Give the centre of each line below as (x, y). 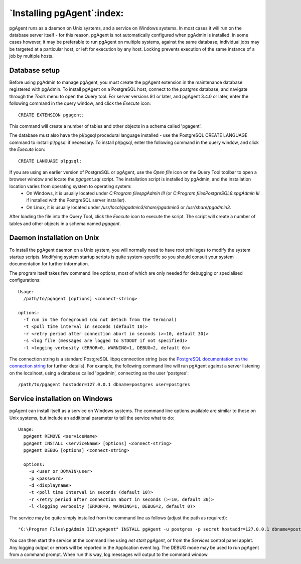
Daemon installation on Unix (54, 238)
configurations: (25, 280)
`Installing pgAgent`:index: (66, 13)
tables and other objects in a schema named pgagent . (65, 224)
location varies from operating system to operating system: (70, 186)
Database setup (35, 70)
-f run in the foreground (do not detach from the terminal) (100, 320)
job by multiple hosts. (31, 56)
